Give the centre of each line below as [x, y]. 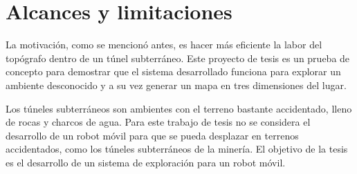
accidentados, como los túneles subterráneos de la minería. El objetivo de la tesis [177, 149]
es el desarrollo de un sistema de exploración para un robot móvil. [146, 162]
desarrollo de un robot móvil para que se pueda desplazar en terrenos [152, 135]
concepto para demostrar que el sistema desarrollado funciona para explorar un [173, 71]
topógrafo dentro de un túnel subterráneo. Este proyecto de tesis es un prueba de [178, 58]
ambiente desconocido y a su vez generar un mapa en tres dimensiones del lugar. [176, 85]
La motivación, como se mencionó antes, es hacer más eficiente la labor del [164, 45]
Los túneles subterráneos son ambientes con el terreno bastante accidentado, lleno [179, 108]
